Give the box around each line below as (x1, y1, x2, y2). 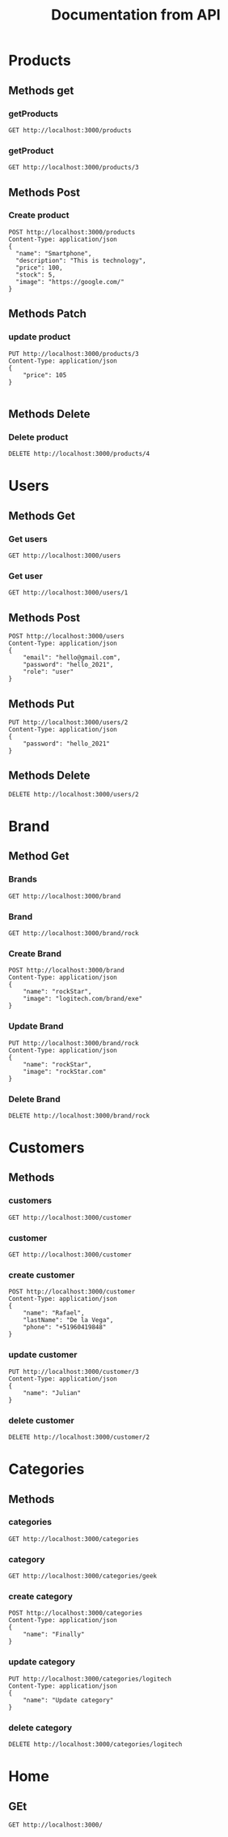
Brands (8, 873, 38, 885)
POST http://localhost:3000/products (8, 228, 136, 236)
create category (8, 1591, 73, 1603)
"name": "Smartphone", (15, 249, 92, 257)
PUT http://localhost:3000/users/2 (8, 719, 129, 727)
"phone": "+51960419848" (23, 1324, 107, 1332)
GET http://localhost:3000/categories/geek (8, 1572, 158, 1581)
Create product (8, 209, 70, 221)
